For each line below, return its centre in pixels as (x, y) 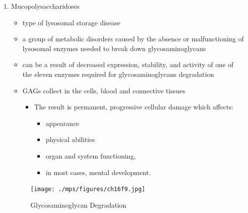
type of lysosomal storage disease (72, 22)
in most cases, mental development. (98, 172)
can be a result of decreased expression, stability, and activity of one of (128, 64)
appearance (63, 123)
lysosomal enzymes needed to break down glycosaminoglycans (114, 48)
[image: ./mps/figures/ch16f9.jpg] (88, 189)
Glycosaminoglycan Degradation (78, 204)
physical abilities (70, 139)
